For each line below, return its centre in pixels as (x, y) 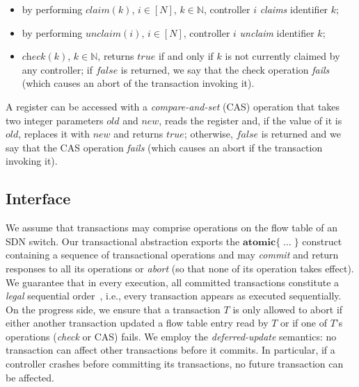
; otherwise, (208, 134)
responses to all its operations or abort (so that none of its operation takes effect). (180, 268)
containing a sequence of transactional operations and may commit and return (172, 255)
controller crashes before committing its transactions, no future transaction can (175, 364)
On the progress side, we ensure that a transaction (113, 309)
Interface (38, 198)
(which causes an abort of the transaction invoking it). (138, 83)
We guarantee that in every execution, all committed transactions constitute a (173, 282)
